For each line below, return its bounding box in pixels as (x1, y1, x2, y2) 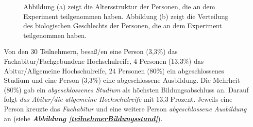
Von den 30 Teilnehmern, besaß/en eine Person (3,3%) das (4, 46, 178, 56)
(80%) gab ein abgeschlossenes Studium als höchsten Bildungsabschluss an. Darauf (4, 84, 249, 94)
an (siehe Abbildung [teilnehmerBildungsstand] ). (4, 113, 163, 123)
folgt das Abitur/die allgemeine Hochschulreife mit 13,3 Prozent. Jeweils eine (4, 94, 233, 104)
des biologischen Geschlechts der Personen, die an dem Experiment (23, 20, 222, 31)
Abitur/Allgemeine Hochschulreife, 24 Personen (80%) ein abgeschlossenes (4, 65, 224, 75)
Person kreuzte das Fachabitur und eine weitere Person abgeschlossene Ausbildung (4, 103, 247, 113)
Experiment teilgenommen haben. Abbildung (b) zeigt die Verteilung (23, 11, 229, 21)
